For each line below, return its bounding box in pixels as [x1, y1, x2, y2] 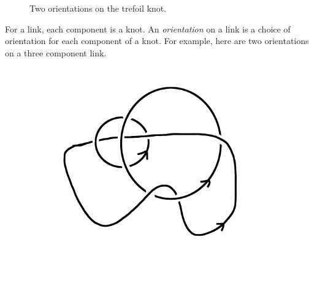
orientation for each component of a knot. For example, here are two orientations [5, 34, 309, 47]
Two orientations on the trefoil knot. [29, 2, 167, 14]
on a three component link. [5, 46, 107, 59]
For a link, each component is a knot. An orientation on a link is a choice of [5, 22, 291, 35]
